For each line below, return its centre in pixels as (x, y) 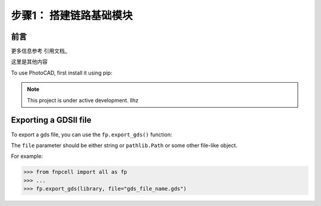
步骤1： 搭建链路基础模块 (72, 15)
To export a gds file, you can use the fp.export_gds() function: (92, 135)
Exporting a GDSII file (51, 120)
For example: (27, 156)
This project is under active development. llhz (83, 100)
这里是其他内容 (29, 62)
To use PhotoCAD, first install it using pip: (62, 73)
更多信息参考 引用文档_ (39, 51)
